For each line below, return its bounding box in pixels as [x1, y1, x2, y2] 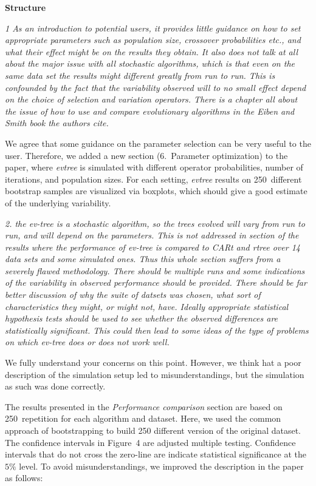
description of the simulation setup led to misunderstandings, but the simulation [5, 368, 304, 380]
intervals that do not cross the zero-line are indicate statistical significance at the [5, 448, 307, 461]
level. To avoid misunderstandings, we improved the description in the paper [19, 459, 304, 472]
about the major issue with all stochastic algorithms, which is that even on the [5, 57, 295, 70]
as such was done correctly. [5, 380, 106, 393]
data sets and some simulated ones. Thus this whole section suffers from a [5, 252, 281, 265]
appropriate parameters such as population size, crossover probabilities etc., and [5, 33, 301, 46]
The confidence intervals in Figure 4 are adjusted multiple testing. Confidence [5, 436, 296, 448]
